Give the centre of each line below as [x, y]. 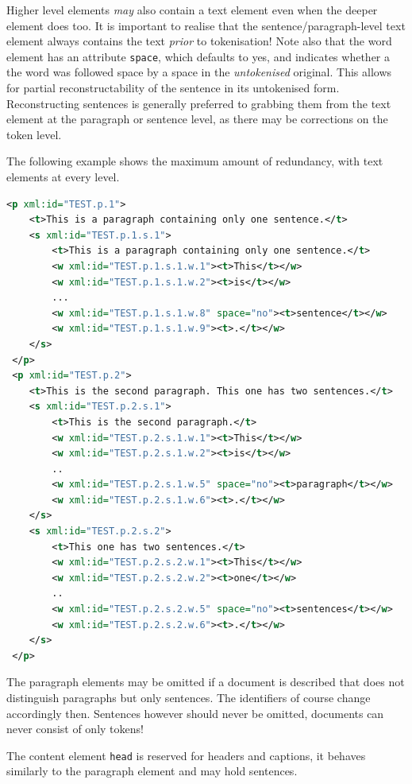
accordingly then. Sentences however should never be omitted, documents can [195, 713]
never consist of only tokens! [75, 729]
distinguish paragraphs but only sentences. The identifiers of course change [189, 697]
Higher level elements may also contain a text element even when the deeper [192, 10]
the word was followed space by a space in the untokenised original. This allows [199, 72]
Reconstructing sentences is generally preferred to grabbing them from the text [199, 103]
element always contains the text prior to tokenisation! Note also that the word [199, 41]
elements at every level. [63, 177]
